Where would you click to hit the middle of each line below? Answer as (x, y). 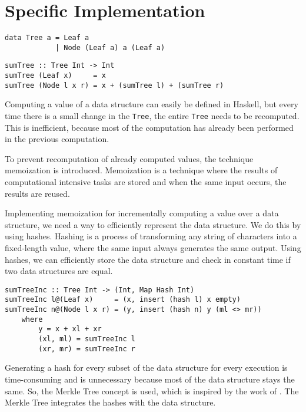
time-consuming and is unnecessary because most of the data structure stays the (150, 379)
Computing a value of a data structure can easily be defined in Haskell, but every (152, 104)
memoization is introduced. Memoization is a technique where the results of (141, 170)
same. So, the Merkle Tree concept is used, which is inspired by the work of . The (152, 390)
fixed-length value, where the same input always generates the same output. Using (153, 248)
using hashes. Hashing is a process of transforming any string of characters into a (151, 236)
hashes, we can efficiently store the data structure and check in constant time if (148, 259)
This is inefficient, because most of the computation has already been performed (149, 127)
